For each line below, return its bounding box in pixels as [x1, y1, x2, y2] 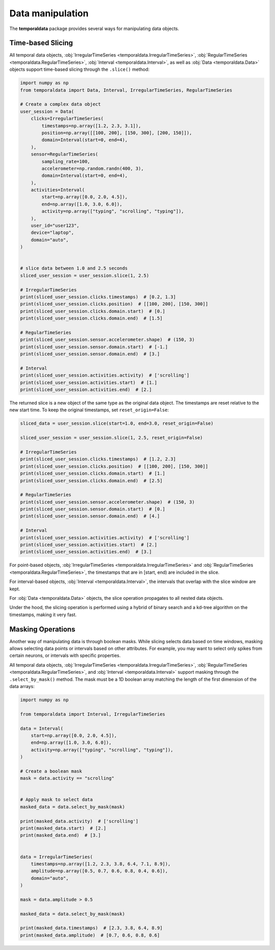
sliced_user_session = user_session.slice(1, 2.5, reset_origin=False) [20, 435, 203, 441]
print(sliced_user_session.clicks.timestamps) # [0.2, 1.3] [20, 294, 176, 300]
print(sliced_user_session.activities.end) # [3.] [20, 549, 152, 555]
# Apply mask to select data [20, 797, 93, 803]
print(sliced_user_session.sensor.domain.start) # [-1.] [20, 344, 168, 350]
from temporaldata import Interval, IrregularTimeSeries [20, 711, 166, 717]
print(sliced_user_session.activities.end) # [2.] [20, 387, 152, 392]
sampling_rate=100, [41, 159, 90, 164]
